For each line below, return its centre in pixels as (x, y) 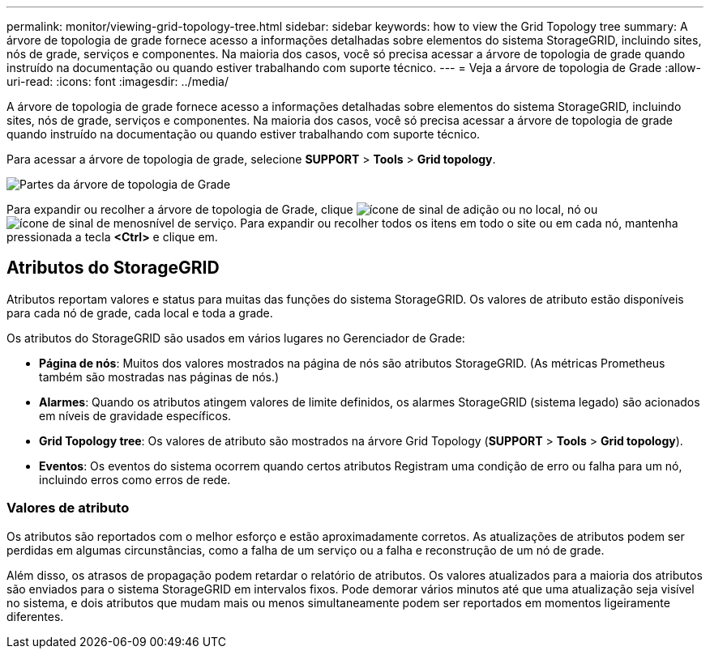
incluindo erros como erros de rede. (135, 479)
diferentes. (35, 616)
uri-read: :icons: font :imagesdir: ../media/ (118, 81)
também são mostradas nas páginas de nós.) (159, 376)
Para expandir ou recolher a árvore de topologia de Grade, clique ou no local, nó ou (302, 209)
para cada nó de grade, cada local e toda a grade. (140, 313)
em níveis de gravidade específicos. (135, 415)
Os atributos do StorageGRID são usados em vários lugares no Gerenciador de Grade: (236, 338)
